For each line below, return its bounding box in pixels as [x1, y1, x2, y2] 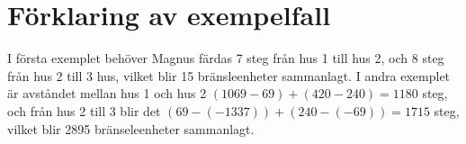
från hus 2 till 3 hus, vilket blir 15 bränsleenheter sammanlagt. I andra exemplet [7, 66, 451, 85]
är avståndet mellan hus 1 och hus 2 [7, 84, 207, 103]
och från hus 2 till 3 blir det [7, 101, 161, 120]
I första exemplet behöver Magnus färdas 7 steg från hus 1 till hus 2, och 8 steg [7, 49, 444, 67]
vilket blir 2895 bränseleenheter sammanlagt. [7, 119, 255, 138]
